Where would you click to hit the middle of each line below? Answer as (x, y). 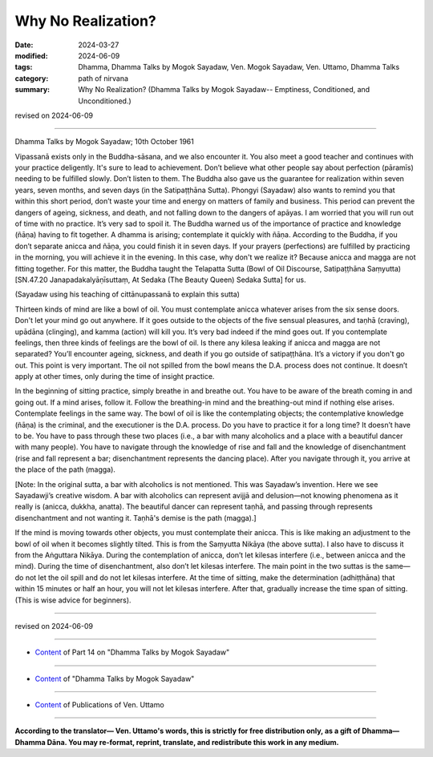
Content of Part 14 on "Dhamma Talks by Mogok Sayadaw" (132, 652)
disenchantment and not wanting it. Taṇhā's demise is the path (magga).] (136, 517)
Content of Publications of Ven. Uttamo (99, 705)
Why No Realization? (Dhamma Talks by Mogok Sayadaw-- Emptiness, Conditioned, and (224, 90)
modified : (31, 55)
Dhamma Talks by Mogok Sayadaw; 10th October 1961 (104, 142)
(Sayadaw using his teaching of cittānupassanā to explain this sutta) (127, 294)
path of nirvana (103, 78)
